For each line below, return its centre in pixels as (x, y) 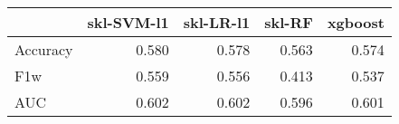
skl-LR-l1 (217, 22)
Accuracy (44, 49)
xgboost (356, 22)
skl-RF (289, 22)
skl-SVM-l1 (128, 22)
